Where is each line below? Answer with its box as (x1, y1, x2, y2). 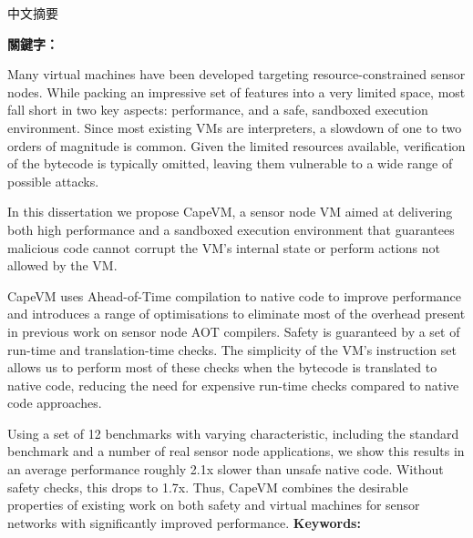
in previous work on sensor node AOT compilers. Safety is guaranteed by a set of (7, 321, 460, 340)
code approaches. (7, 393, 102, 412)
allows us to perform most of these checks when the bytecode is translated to (7, 358, 437, 377)
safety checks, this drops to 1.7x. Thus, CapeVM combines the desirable (7, 477, 408, 496)
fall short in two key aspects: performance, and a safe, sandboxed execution (7, 100, 428, 119)
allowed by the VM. (7, 256, 118, 275)
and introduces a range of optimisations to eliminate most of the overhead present (7, 304, 466, 323)
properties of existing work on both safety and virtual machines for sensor (7, 495, 420, 514)
